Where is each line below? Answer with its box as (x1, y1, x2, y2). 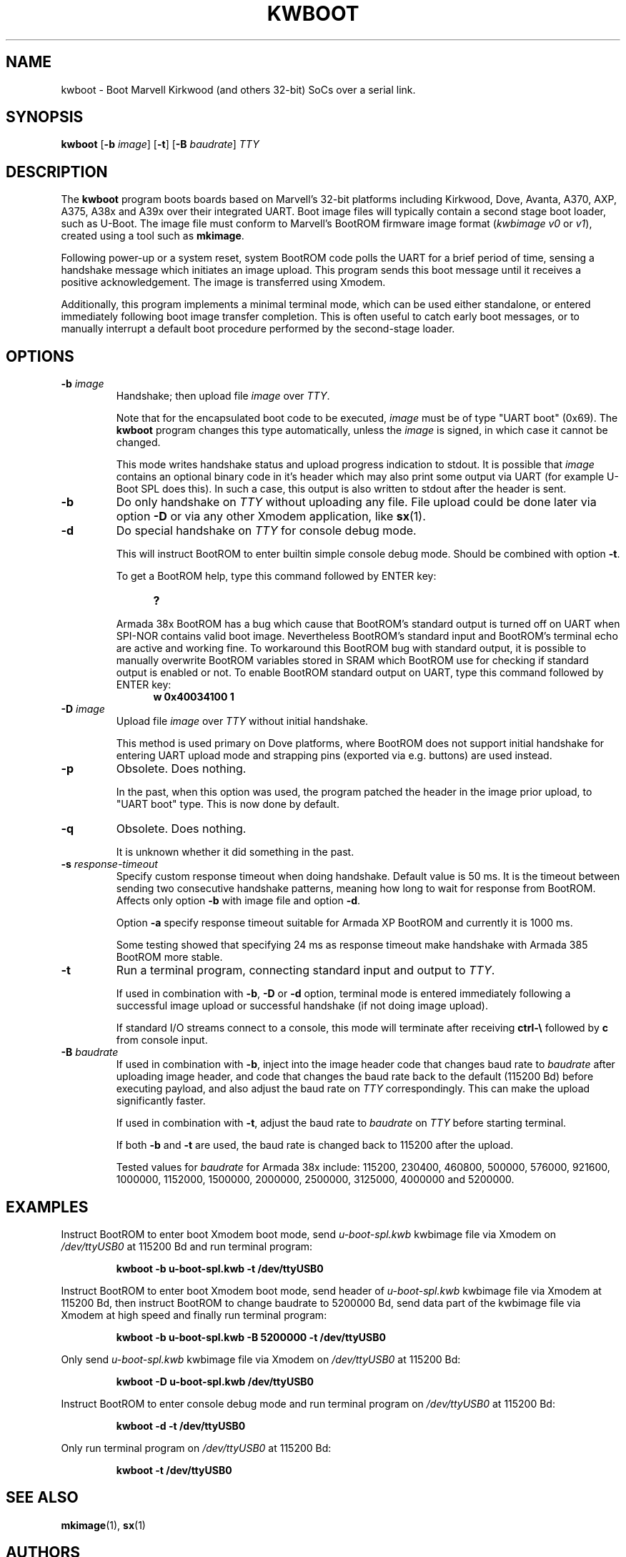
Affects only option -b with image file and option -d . (116, 894, 361, 907)
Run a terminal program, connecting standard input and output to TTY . (116, 963, 495, 978)
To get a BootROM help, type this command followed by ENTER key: (116, 570, 437, 583)
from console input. (116, 1034, 208, 1047)
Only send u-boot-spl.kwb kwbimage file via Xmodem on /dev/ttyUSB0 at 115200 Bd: (61, 1353, 461, 1365)
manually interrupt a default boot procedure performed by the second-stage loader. (61, 322, 455, 335)
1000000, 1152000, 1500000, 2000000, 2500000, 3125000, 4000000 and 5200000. (116, 1173, 515, 1186)
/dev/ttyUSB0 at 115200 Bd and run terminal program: (61, 1240, 313, 1252)
